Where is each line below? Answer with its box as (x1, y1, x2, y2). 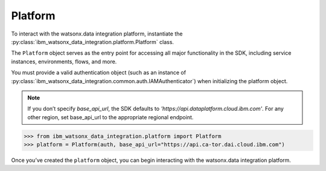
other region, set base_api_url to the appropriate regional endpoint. (27, 113, 194, 120)
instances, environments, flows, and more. (11, 58, 117, 65)
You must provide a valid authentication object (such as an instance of (11, 69, 187, 76)
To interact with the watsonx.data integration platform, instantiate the (11, 30, 183, 37)
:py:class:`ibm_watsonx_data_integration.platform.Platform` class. (11, 38, 174, 45)
